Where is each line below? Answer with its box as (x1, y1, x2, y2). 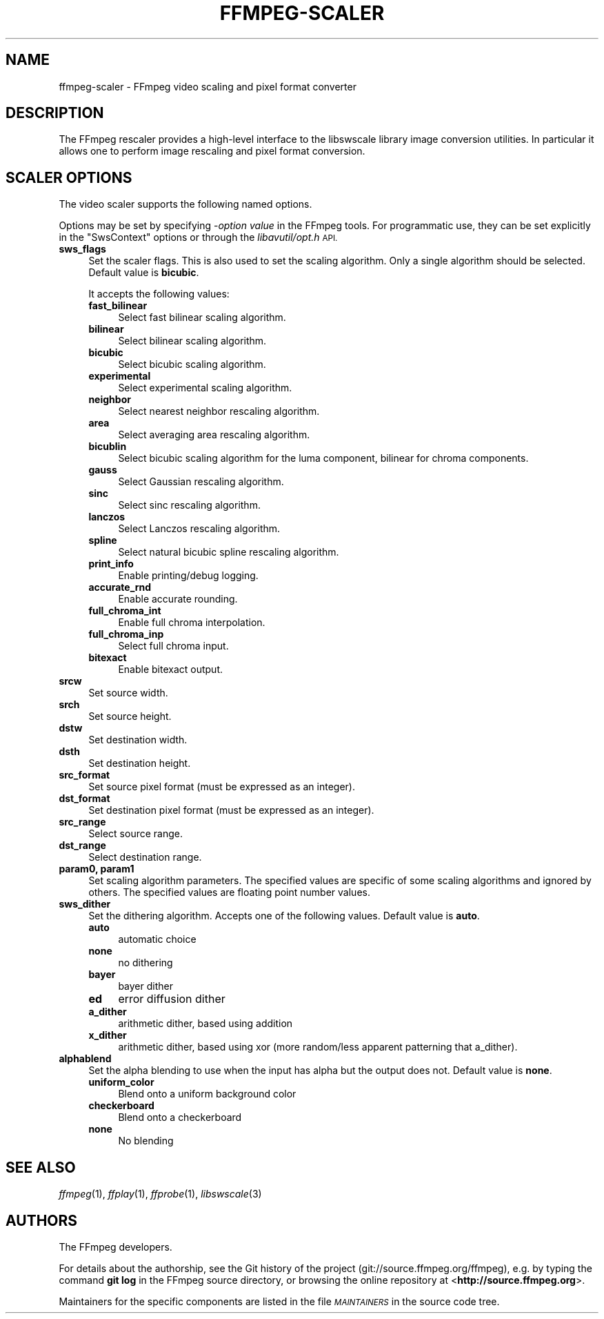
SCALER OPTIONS (6, 168, 132, 186)
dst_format (59, 792, 110, 805)
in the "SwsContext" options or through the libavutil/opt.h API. (59, 231, 338, 244)
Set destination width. (88, 734, 188, 746)
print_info (88, 558, 134, 570)
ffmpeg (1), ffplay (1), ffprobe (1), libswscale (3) (59, 1188, 262, 1200)
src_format (59, 769, 110, 781)
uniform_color (88, 1076, 154, 1088)
